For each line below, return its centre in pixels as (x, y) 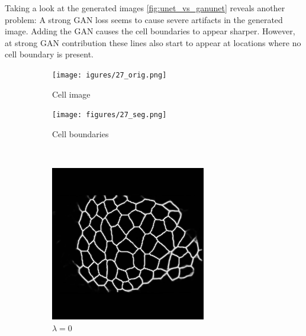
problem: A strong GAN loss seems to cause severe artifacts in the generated (144, 19)
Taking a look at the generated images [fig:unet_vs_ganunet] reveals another (145, 8)
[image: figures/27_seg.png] (109, 115)
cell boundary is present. (49, 54)
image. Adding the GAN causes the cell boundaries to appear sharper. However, (150, 31)
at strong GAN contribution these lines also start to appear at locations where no (153, 42)
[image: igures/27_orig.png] (109, 75)
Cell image (71, 94)
